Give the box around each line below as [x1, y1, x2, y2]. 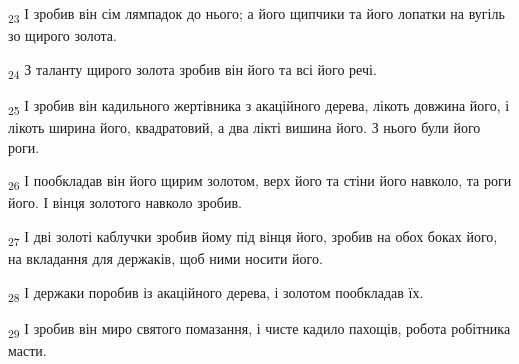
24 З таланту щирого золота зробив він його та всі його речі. [8, 58, 377, 82]
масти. [8, 339, 47, 360]
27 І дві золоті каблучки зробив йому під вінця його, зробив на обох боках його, [8, 225, 498, 249]
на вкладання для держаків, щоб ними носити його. [8, 248, 323, 268]
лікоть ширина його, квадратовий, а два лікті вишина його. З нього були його [8, 116, 481, 137]
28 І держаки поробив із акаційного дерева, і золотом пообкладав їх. [8, 281, 424, 305]
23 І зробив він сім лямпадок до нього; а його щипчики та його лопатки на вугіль [8, 3, 505, 26]
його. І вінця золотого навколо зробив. [8, 192, 242, 213]
